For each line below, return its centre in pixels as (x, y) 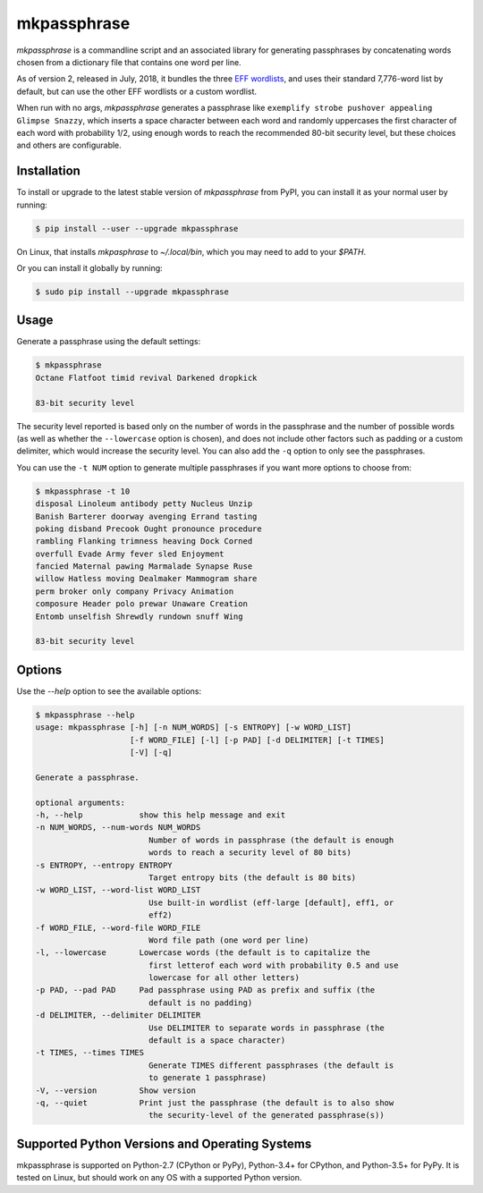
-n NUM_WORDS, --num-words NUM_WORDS (118, 828)
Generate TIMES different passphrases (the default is (271, 1065)
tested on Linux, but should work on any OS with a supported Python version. (159, 1178)
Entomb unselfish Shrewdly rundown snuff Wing (139, 616)
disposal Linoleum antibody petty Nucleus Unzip (144, 504)
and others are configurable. (69, 145)
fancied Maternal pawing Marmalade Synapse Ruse (144, 567)
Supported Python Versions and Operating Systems (164, 1143)
